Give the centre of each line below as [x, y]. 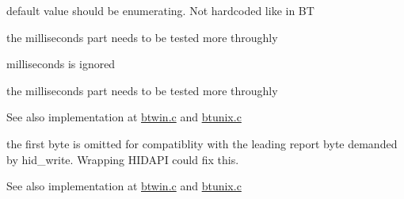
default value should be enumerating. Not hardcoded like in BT [160, 10]
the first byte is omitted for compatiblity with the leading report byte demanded [202, 143]
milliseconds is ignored [61, 64]
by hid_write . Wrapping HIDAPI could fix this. [123, 159]
